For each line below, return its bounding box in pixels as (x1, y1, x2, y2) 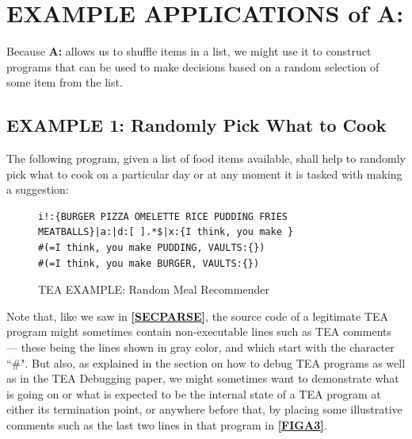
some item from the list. (6, 74, 123, 90)
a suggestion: (6, 181, 69, 198)
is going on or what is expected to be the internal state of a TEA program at (6, 385, 381, 402)
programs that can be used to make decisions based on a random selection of (6, 58, 380, 75)
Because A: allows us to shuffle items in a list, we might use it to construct (6, 43, 372, 60)
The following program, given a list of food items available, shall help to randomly (6, 150, 406, 167)
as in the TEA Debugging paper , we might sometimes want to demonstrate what (6, 370, 399, 387)
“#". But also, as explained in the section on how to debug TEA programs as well (6, 354, 406, 371)
